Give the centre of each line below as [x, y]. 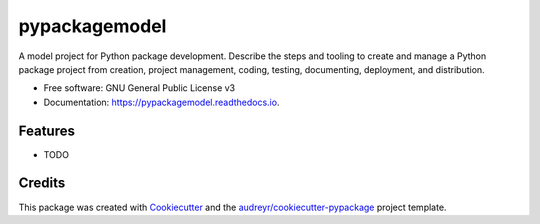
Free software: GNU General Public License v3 [139, 88]
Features [46, 130]
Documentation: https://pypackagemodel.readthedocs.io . [161, 102]
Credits [42, 183]
